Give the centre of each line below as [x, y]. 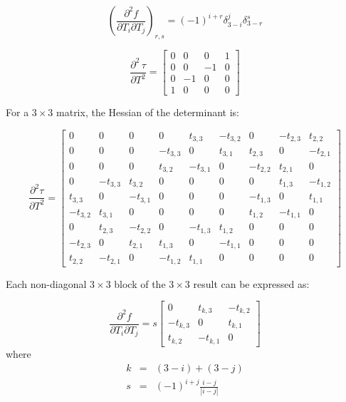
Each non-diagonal [46, 283]
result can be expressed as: [251, 283]
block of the [140, 283]
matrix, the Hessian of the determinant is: [148, 112]
